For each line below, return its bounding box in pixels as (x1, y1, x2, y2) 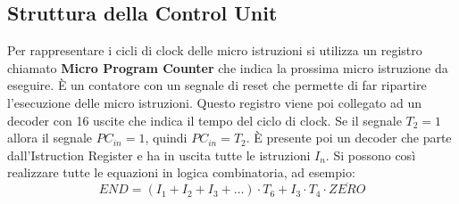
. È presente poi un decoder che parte (246, 128, 452, 147)
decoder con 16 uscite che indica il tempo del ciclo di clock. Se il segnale (7, 110, 402, 129)
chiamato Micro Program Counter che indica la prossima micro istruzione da (7, 58, 448, 77)
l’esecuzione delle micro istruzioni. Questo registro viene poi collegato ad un (7, 93, 422, 111)
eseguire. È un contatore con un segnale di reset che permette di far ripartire (7, 76, 427, 94)
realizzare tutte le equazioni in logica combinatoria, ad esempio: (7, 163, 355, 182)
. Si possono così (325, 145, 416, 164)
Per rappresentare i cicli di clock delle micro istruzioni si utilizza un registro (7, 41, 422, 60)
